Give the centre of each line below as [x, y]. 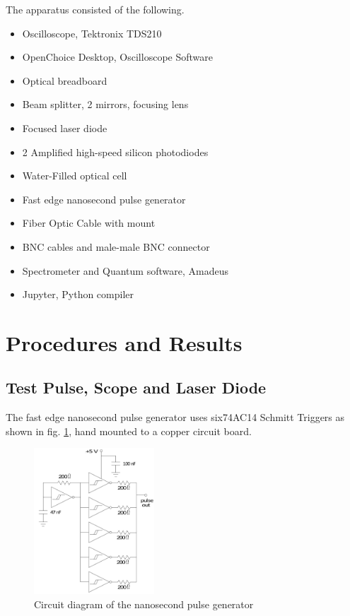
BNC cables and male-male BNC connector [116, 246]
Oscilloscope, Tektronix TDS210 [92, 33]
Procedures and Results [124, 342]
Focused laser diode [65, 128]
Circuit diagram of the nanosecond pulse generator [144, 604]
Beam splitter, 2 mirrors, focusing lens [105, 104]
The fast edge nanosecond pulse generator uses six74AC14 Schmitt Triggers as [175, 417]
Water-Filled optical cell [75, 176]
